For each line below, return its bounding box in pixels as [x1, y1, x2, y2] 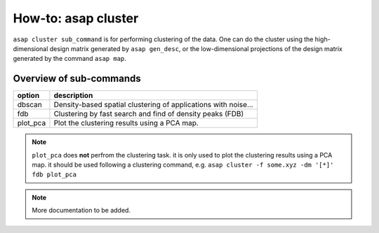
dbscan [17, 100, 42, 110]
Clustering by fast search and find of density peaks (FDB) [53, 109, 244, 119]
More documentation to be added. [32, 206, 131, 215]
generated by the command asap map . [13, 55, 126, 63]
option [17, 91, 40, 101]
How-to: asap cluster [13, 10, 139, 26]
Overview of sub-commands [13, 73, 142, 85]
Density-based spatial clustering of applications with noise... [53, 100, 253, 110]
